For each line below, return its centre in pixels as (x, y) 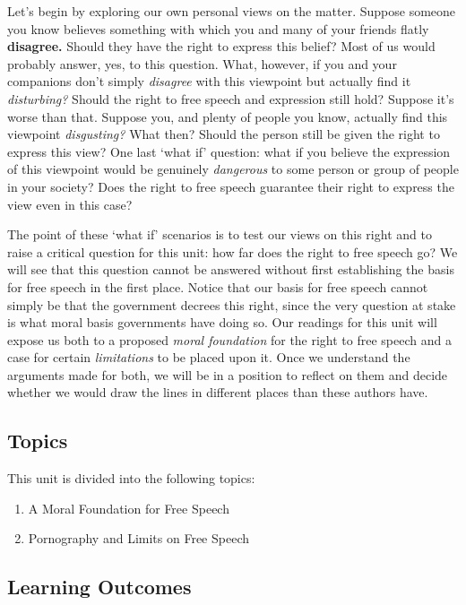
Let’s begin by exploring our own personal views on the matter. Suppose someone (232, 11)
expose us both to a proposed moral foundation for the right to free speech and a (229, 339)
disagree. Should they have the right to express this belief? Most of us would (221, 46)
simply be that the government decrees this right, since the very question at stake (232, 304)
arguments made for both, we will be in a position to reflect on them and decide (228, 374)
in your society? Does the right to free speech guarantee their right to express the (231, 186)
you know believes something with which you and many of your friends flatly (218, 28)
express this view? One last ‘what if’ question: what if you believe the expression (229, 151)
